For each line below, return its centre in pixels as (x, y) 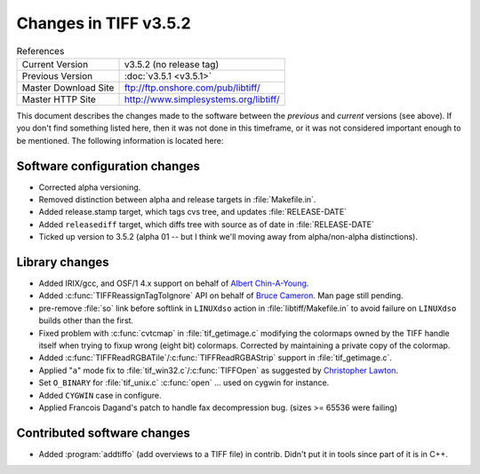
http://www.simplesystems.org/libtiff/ (202, 99)
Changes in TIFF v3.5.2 (104, 23)
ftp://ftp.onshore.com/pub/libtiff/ (192, 87)
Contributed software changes (104, 433)
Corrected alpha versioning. (90, 187)
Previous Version (57, 75)
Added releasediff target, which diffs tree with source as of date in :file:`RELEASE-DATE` (207, 224)
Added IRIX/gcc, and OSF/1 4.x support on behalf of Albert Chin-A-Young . (174, 283)
